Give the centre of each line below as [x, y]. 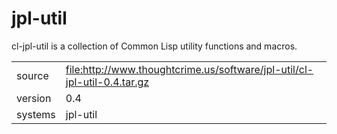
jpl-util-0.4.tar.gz [107, 82]
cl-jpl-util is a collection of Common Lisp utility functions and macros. [154, 46]
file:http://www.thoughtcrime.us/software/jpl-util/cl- [189, 69]
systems [36, 114]
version [34, 98]
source [32, 75]
